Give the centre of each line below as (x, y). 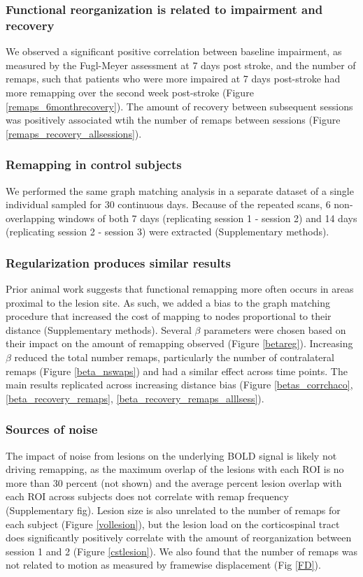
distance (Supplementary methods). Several (99, 329)
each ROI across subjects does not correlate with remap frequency (147, 496)
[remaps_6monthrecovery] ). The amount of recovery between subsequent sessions (179, 106)
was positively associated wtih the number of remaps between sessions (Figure (173, 120)
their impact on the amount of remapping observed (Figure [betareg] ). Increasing (179, 343)
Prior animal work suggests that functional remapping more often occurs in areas (180, 289)
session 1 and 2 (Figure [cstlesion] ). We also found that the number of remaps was (181, 551)
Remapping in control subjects (94, 165)
